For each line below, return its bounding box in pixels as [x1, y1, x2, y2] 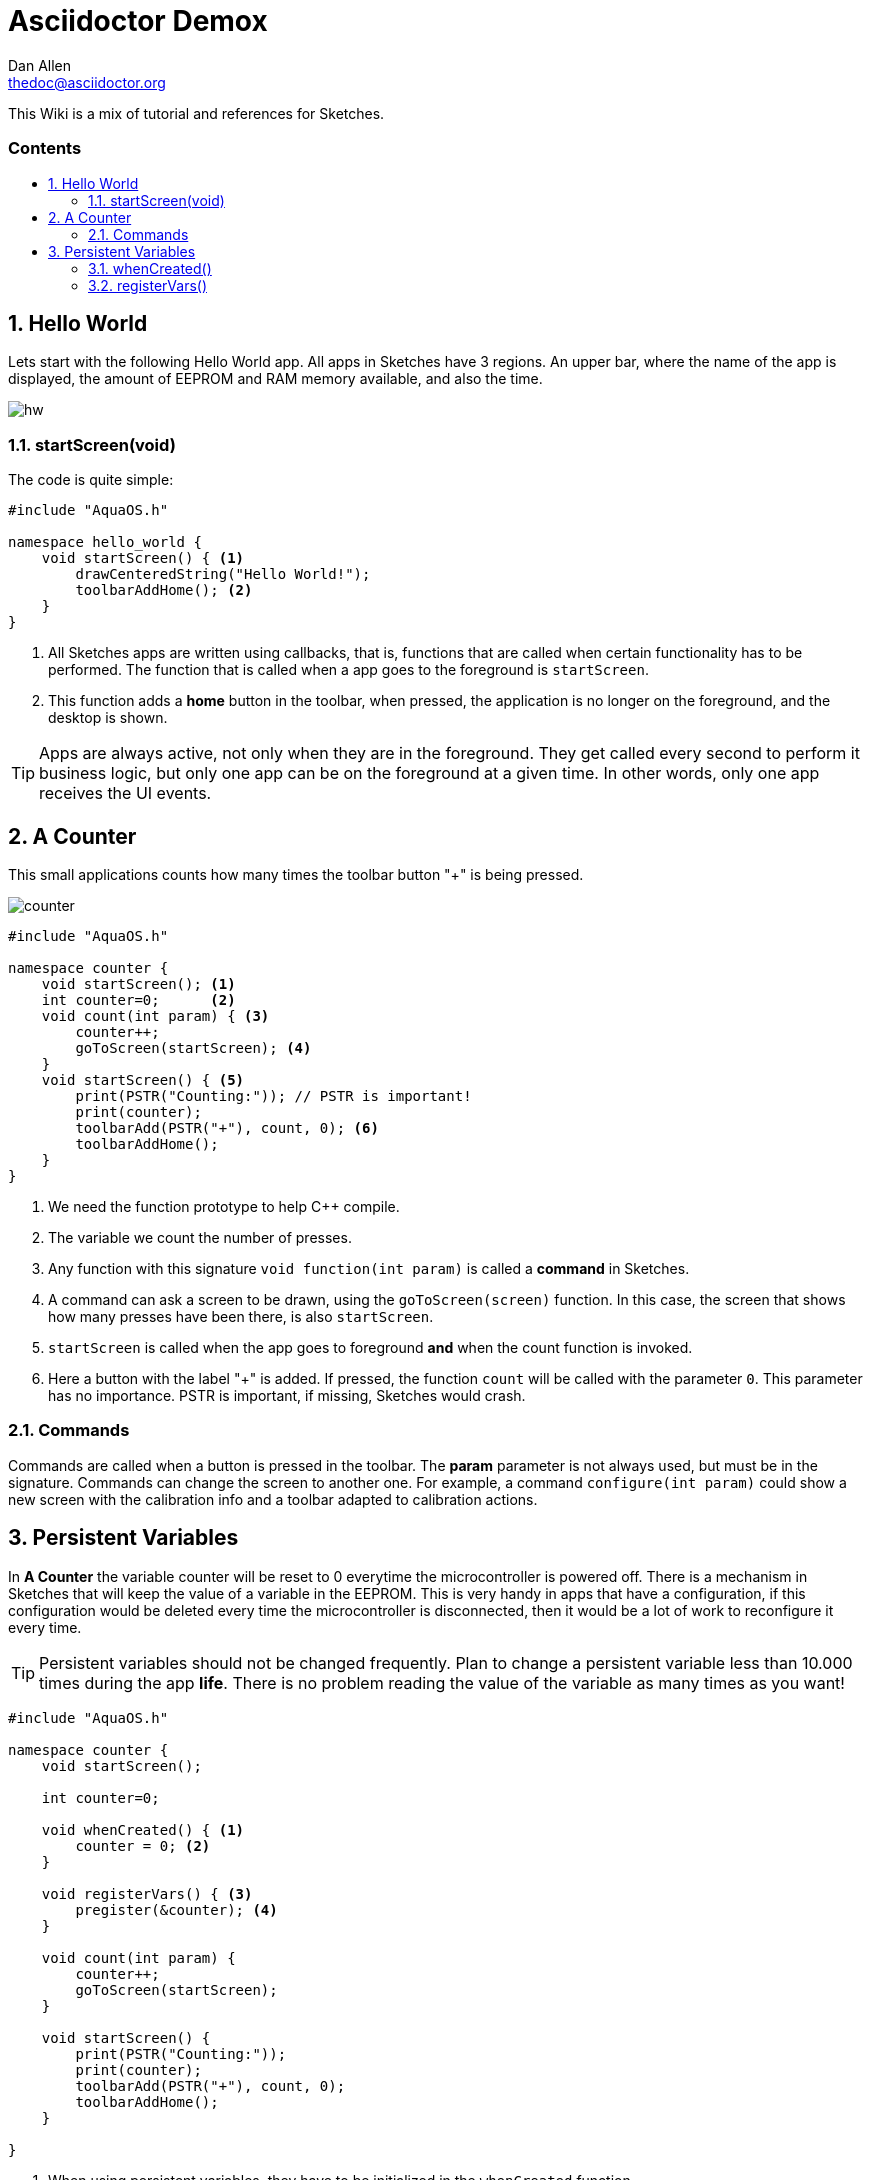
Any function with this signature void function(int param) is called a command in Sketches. [48, 1259, 690, 1277]
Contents [8, 138, 82, 159]
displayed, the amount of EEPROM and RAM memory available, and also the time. [8, 370, 543, 388]
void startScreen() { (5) [41, 1071, 245, 1088]
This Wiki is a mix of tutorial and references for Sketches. [8, 104, 385, 122]
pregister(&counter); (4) [75, 1901, 278, 1918]
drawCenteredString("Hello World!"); [75, 566, 371, 583]
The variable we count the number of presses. [48, 1228, 352, 1246]
